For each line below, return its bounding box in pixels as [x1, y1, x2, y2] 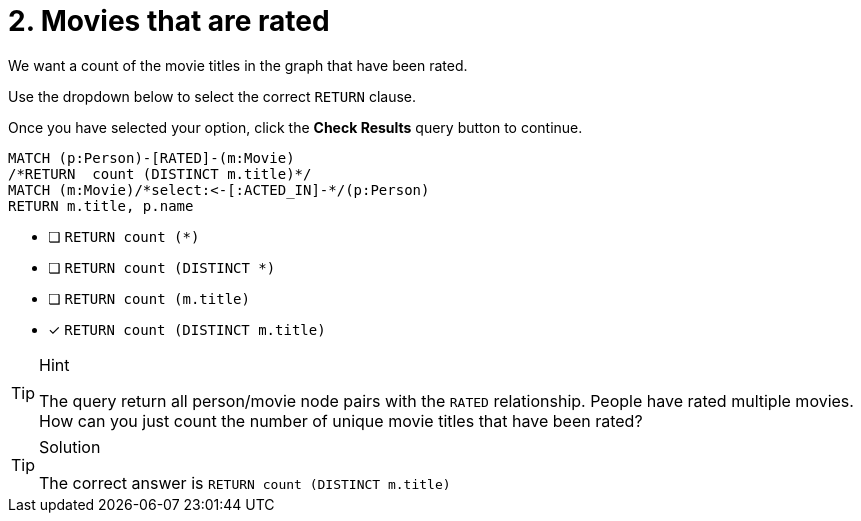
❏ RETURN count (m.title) [48, 289, 250, 307]
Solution [39, 436, 101, 457]
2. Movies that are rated [8, 4, 330, 38]
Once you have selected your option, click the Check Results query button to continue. [8, 118, 583, 136]
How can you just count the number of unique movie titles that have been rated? [39, 410, 643, 431]
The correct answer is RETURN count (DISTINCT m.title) [39, 472, 451, 493]
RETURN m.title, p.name [8, 197, 194, 214]
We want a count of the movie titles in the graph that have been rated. [8, 56, 468, 74]
